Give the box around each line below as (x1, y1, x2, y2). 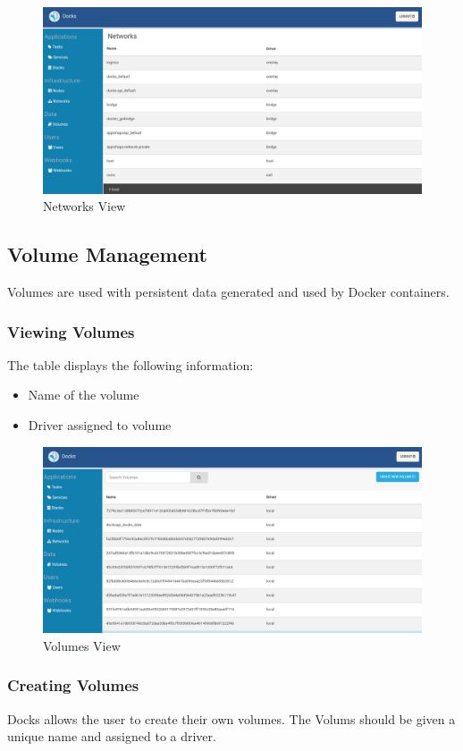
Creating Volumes (7, 674, 139, 696)
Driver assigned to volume (28, 416, 172, 435)
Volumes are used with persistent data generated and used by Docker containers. (7, 283, 450, 301)
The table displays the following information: (7, 355, 254, 374)
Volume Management (7, 240, 207, 268)
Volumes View (43, 636, 121, 654)
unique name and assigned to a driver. (7, 727, 216, 746)
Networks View (43, 197, 126, 215)
